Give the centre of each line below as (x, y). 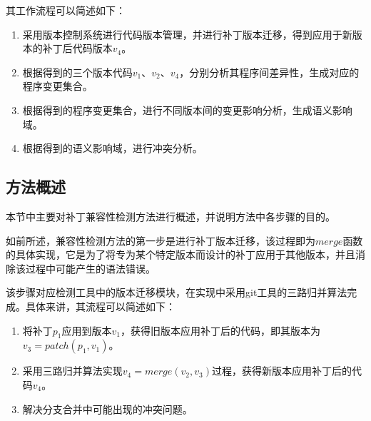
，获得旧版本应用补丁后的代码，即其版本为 (221, 330)
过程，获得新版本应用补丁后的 (281, 371)
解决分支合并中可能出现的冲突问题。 (107, 409)
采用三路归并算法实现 (72, 371)
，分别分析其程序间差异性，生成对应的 (269, 72)
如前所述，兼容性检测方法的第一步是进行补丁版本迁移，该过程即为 (161, 240)
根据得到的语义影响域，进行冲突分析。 (112, 148)
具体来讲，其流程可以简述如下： (100, 306)
